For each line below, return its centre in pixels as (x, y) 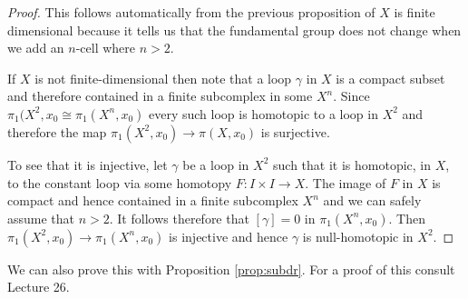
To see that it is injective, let (88, 164)
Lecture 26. (39, 287)
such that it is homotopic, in (352, 164)
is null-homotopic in (358, 236)
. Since (351, 96)
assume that (41, 218)
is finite (414, 12)
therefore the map (57, 131)
